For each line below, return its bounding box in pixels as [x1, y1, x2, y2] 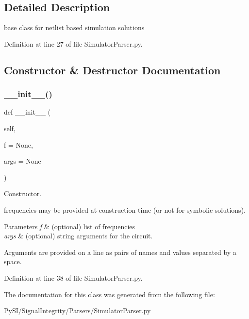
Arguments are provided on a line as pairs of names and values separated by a [4, 247, 236, 257]
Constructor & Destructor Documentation [4, 62, 221, 77]
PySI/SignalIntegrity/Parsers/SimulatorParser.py [4, 305, 151, 316]
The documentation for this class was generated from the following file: [4, 289, 215, 299]
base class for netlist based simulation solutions [4, 22, 145, 33]
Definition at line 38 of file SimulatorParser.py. [4, 272, 143, 283]
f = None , [4, 139, 33, 150]
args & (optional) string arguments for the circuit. [4, 231, 153, 241]
